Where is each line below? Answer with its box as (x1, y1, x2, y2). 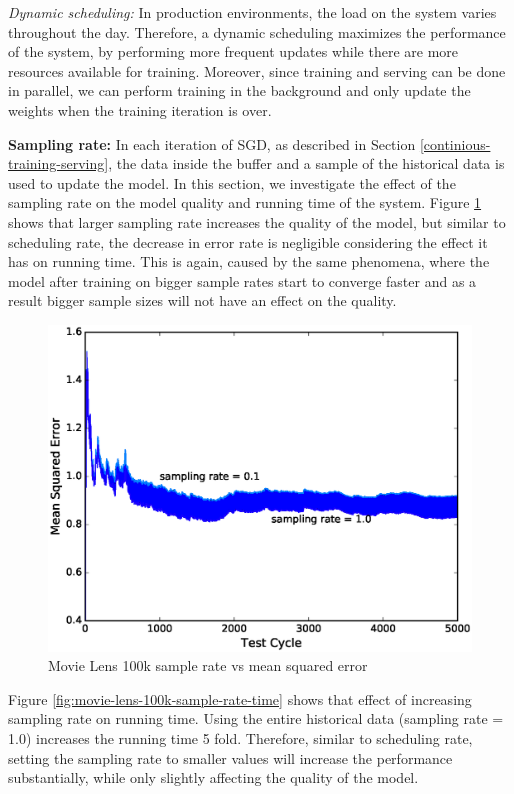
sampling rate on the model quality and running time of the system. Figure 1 (8, 192, 482, 213)
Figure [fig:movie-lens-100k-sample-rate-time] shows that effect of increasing (8, 688, 472, 709)
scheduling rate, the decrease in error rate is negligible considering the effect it (8, 231, 488, 252)
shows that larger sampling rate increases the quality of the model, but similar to (8, 211, 506, 232)
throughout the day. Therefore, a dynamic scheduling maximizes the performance (8, 21, 506, 42)
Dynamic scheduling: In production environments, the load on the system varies (8, 2, 497, 22)
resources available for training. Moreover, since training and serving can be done (8, 60, 506, 81)
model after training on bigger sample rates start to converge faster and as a (8, 270, 477, 291)
